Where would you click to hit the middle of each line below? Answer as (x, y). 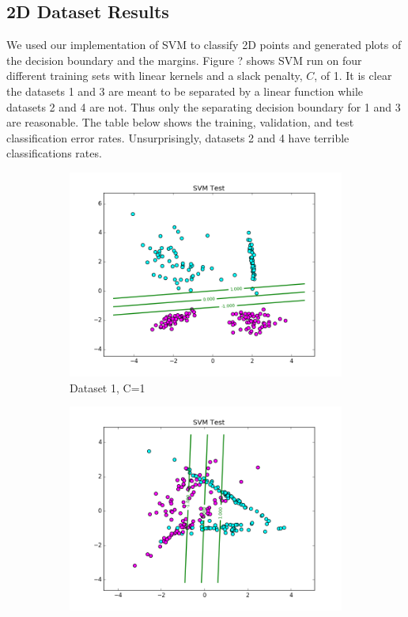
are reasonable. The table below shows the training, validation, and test (180, 122)
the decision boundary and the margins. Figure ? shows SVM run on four (184, 60)
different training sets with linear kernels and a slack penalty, (155, 76)
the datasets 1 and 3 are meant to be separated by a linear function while (185, 91)
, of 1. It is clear (353, 76)
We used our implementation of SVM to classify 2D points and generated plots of (204, 45)
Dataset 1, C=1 (108, 387)
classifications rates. (54, 153)
